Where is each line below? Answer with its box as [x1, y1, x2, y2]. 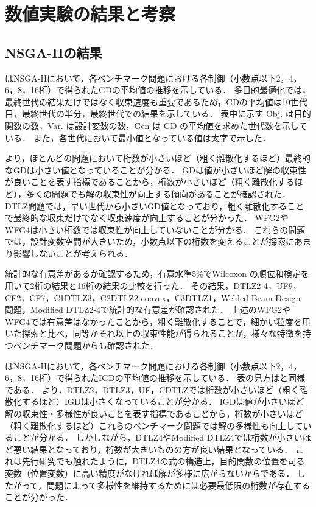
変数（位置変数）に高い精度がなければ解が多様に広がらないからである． [5, 466, 295, 479]
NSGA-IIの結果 [5, 43, 102, 61]
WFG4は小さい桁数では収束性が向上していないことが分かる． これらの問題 [5, 223, 306, 236]
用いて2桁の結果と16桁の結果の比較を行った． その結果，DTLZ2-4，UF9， [5, 279, 301, 292]
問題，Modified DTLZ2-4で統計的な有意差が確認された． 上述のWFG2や [5, 303, 290, 316]
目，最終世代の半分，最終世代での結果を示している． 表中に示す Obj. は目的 [5, 107, 311, 120]
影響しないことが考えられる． [13, 247, 133, 259]
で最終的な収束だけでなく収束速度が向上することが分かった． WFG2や [5, 211, 289, 224]
